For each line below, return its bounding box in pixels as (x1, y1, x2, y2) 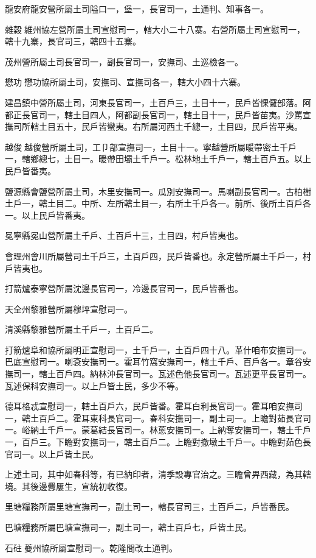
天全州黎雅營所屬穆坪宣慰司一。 (5, 302, 132, 315)
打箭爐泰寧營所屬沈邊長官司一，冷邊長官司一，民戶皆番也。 (5, 282, 243, 295)
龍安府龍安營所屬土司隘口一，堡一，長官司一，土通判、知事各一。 (5, 2, 269, 15)
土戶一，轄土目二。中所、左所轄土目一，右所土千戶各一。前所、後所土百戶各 (5, 197, 311, 210)
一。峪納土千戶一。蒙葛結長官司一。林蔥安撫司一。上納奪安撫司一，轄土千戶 (5, 423, 311, 436)
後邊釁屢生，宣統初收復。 (30, 479, 132, 492)
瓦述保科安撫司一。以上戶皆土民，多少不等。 (5, 379, 184, 392)
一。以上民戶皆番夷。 (5, 208, 90, 221)
